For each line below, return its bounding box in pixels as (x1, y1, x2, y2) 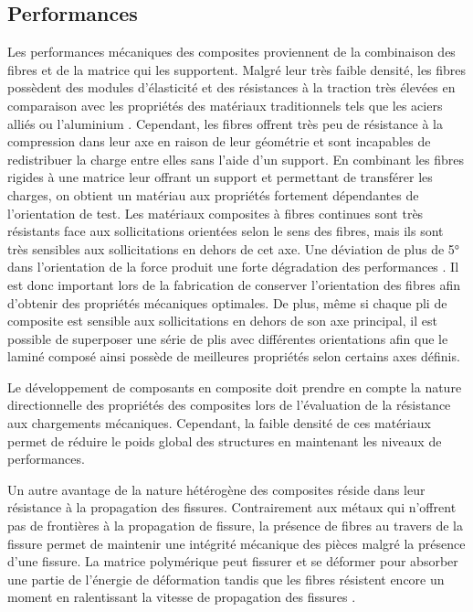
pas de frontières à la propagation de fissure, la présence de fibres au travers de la (7, 516, 463, 535)
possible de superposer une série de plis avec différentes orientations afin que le (7, 328, 448, 348)
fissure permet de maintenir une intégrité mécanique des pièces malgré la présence (7, 533, 466, 553)
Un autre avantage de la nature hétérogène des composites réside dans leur (7, 479, 426, 499)
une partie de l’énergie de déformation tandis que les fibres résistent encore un (7, 569, 445, 588)
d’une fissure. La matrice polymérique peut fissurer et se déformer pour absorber (7, 552, 458, 571)
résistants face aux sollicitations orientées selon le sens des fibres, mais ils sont (7, 221, 444, 241)
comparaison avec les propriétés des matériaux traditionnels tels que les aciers (7, 95, 443, 114)
